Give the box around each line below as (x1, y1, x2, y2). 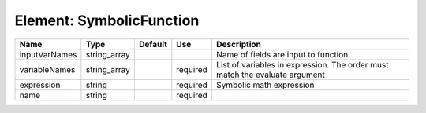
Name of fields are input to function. (215, 49, 351, 60)
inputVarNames (19, 49, 77, 60)
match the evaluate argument (215, 69, 325, 80)
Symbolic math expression (215, 79, 315, 90)
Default (138, 38, 167, 49)
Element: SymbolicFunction (14, 12, 200, 29)
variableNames (19, 64, 76, 75)
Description (215, 38, 262, 49)
